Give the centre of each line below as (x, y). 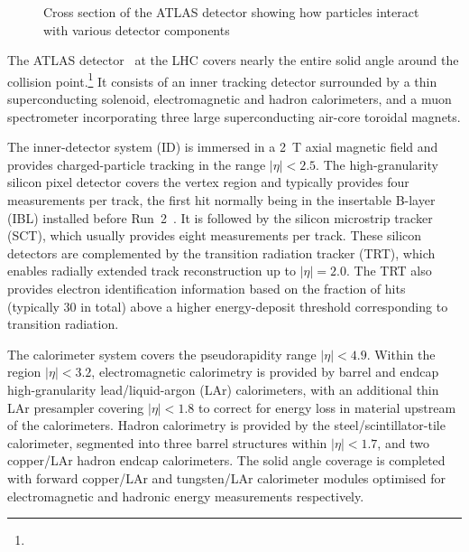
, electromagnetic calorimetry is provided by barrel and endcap (265, 372)
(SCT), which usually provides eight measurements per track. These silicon (215, 235)
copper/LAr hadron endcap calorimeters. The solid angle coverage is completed (226, 460)
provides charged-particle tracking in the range (137, 164)
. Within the (401, 354)
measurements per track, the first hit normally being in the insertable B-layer (221, 200)
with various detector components (137, 29)
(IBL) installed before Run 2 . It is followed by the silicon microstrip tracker (220, 217)
